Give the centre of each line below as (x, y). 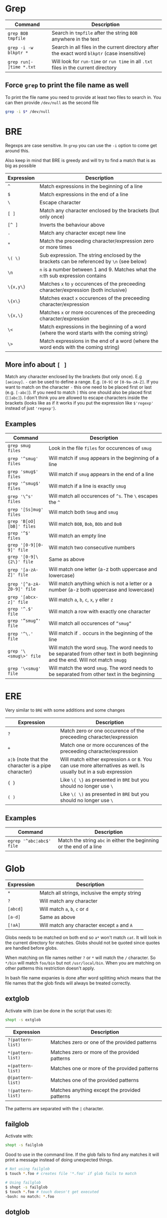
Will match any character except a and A (86, 925)
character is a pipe (29, 766)
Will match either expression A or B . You (106, 759)
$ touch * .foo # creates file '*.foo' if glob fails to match (71, 1174)
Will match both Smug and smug (83, 512)
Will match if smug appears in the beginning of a (104, 458)
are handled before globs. (32, 948)
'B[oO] (28, 522)
